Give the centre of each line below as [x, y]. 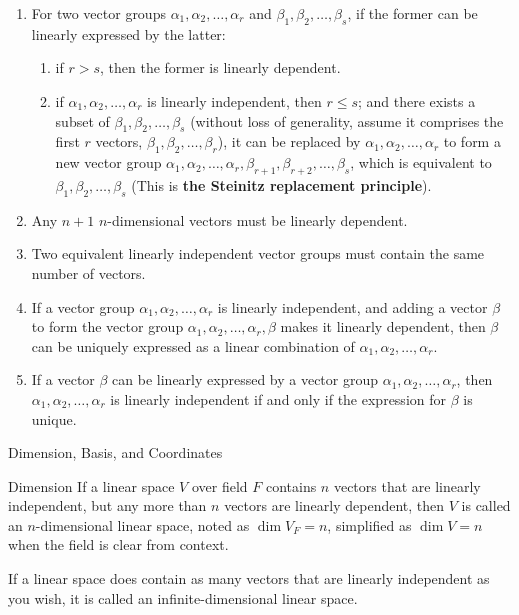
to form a [472, 141]
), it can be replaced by [289, 141]
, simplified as [369, 524]
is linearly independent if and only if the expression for [278, 398]
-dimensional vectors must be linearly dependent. [257, 219]
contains [291, 485]
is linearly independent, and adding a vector [352, 306]
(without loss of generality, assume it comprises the [347, 120]
